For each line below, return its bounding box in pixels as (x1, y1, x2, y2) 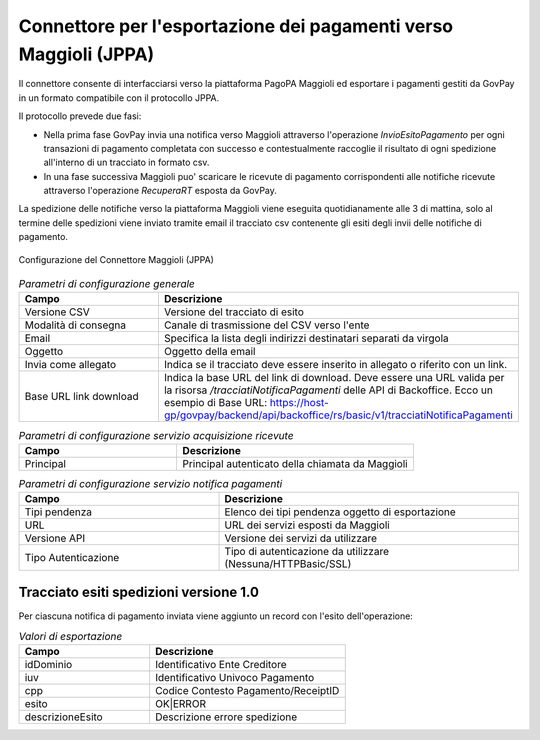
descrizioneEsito (24, 710, 104, 724)
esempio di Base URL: (163, 396, 268, 410)
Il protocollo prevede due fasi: (18, 110, 142, 122)
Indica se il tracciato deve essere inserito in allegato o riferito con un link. (163, 358, 508, 372)
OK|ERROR (155, 697, 207, 711)
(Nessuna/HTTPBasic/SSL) (224, 557, 352, 571)
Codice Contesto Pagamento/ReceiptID (155, 684, 340, 698)
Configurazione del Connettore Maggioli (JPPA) (18, 253, 215, 265)
